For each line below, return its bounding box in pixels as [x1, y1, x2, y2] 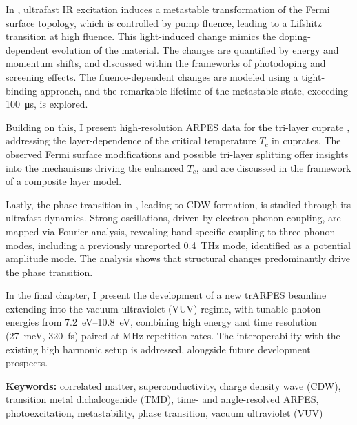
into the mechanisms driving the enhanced [6, 160, 184, 175]
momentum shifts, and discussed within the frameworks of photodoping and [6, 56, 326, 70]
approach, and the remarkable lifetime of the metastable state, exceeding [40, 83, 348, 97]
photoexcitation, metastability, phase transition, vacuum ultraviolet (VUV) [6, 406, 323, 420]
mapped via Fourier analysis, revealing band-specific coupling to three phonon [6, 224, 336, 238]
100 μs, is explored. [6, 97, 88, 111]
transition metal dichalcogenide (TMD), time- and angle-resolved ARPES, [6, 392, 319, 406]
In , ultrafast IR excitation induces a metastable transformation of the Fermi [6, 2, 330, 16]
